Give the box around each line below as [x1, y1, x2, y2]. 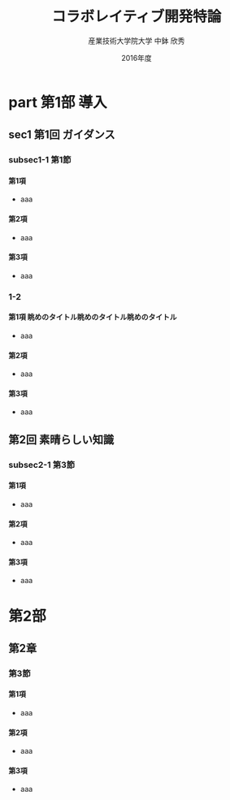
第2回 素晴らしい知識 [8, 432, 115, 447]
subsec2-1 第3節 [8, 459, 76, 470]
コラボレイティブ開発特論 [51, 7, 222, 26]
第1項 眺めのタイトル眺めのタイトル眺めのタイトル [8, 312, 177, 322]
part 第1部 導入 [8, 93, 107, 111]
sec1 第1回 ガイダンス [8, 128, 115, 142]
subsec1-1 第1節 [8, 154, 72, 166]
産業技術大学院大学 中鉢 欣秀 [88, 36, 185, 45]
